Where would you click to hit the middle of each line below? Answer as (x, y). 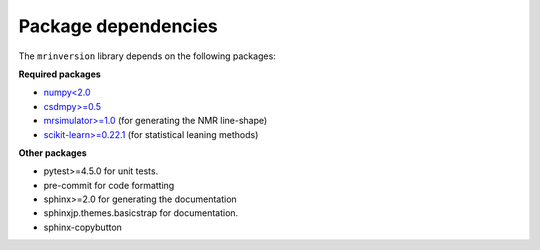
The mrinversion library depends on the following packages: (147, 56)
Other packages (52, 152)
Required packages (60, 74)
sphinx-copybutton (82, 227)
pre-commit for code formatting (109, 185)
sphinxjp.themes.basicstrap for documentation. (141, 213)
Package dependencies (118, 26)
